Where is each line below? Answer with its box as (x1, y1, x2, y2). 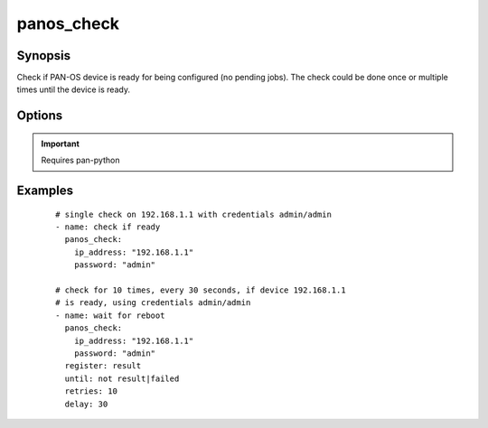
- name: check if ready (55, 222, 161, 232)
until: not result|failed (64, 373, 180, 384)
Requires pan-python (41, 154, 120, 166)
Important (41, 138, 80, 149)
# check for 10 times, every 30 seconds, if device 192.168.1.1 (55, 285, 347, 295)
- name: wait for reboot (55, 310, 165, 321)
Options (16, 108, 63, 124)
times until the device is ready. (16, 84, 131, 95)
